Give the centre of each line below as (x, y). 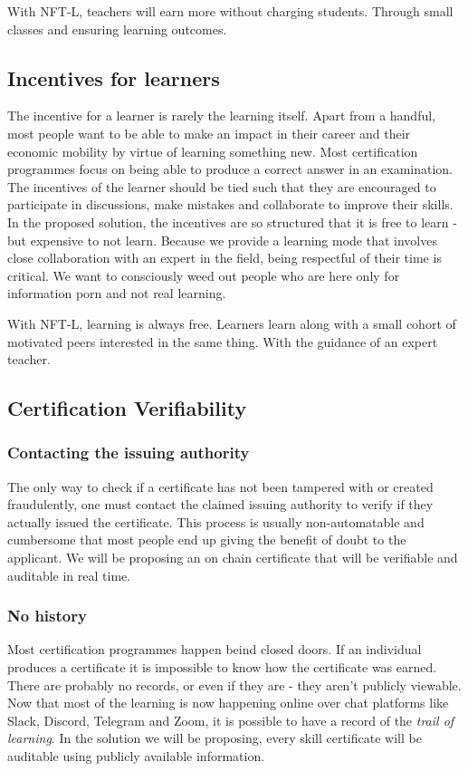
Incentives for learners (114, 77)
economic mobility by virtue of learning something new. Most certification (213, 151)
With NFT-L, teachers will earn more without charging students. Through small (230, 11)
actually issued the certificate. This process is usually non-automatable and (216, 521)
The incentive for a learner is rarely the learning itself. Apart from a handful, (222, 116)
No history (47, 616)
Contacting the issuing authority (129, 453)
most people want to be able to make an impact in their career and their (209, 133)
